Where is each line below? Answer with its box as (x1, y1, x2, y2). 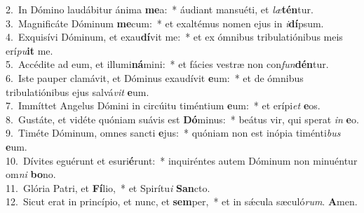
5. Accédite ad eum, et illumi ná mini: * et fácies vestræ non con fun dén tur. (6, 57, 329, 71)
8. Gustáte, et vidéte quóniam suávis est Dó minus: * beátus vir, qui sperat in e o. (6, 111, 359, 126)
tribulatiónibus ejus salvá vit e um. (6, 84, 149, 99)
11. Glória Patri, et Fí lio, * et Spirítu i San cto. (6, 180, 210, 195)
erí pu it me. (6, 43, 53, 57)
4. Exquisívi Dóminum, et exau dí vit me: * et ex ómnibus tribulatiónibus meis (6, 29, 343, 44)
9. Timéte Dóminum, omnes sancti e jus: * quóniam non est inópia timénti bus (6, 125, 341, 140)
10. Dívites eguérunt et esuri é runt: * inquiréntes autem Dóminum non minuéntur (6, 153, 358, 167)
